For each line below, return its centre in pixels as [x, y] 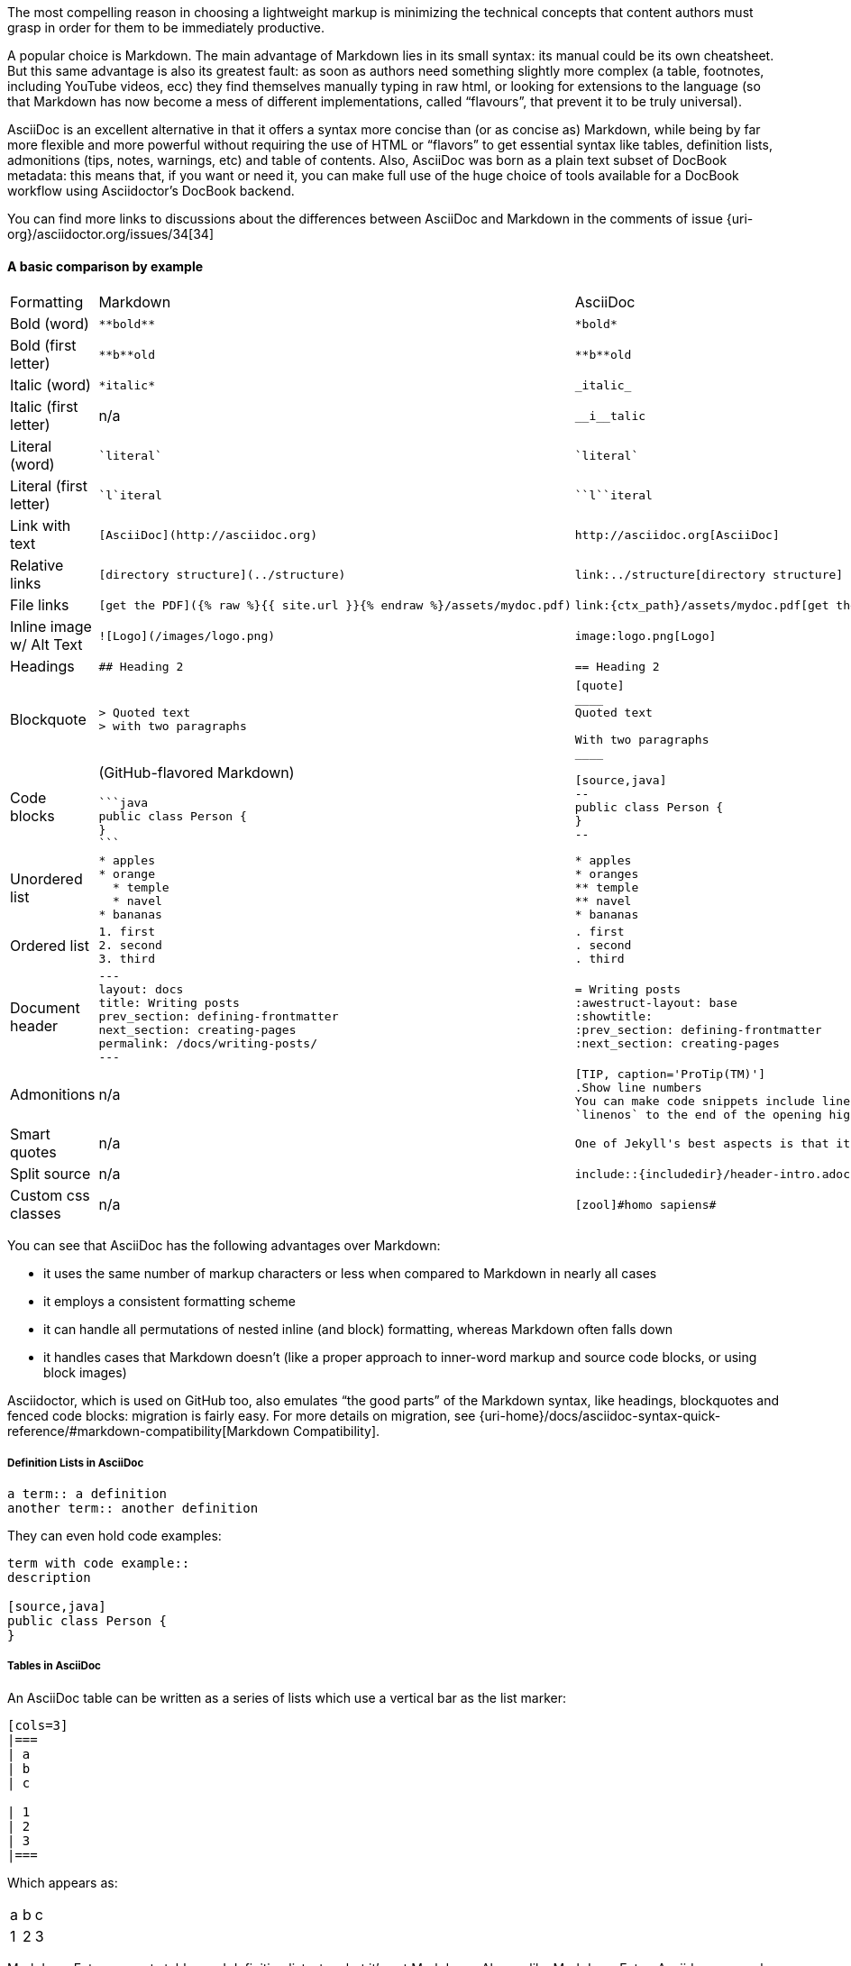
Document [45, 1007]
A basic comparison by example [105, 266]
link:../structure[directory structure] [709, 574]
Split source [50, 1174]
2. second [130, 946]
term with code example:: [99, 1563]
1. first [127, 932]
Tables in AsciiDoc [54, 1666]
